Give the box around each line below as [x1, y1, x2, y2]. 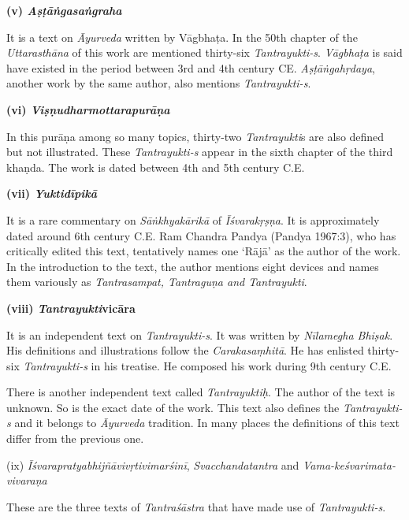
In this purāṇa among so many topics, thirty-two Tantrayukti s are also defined [6, 128, 385, 144]
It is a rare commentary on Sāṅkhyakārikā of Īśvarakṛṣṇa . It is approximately [6, 211, 380, 228]
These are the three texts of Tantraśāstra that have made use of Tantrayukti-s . [6, 498, 386, 514]
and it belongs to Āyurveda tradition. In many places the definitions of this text [14, 414, 400, 431]
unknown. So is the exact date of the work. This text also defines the [6, 399, 340, 415]
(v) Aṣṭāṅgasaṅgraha [6, 2, 122, 18]
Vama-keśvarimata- [302, 456, 396, 473]
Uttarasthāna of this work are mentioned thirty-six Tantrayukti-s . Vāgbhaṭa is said [6, 44, 403, 61]
